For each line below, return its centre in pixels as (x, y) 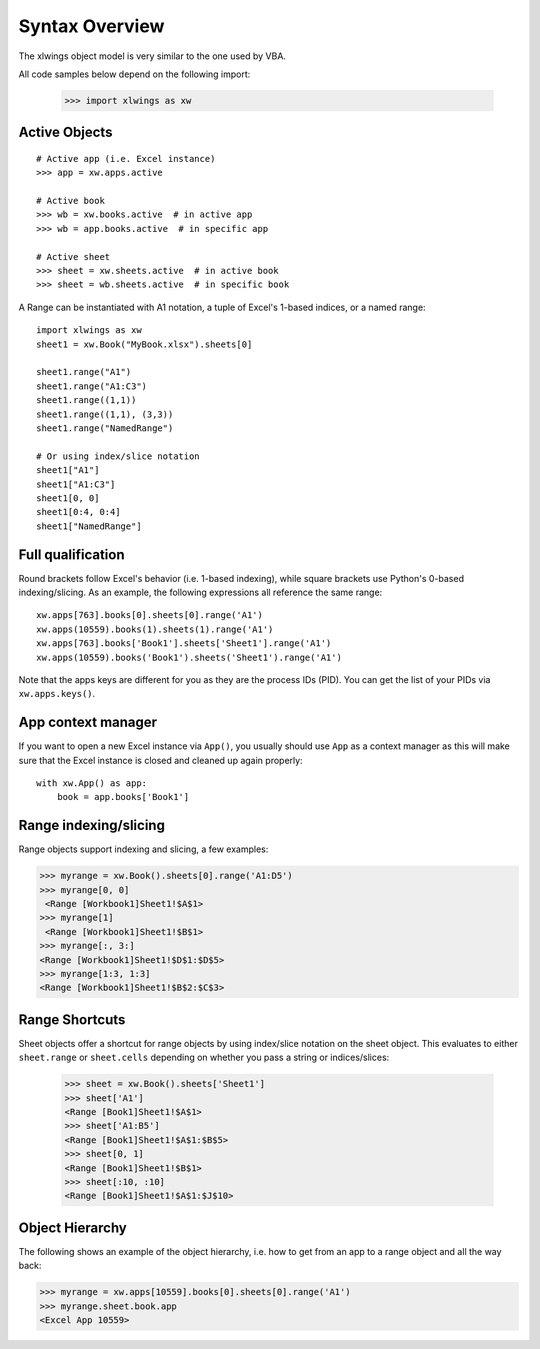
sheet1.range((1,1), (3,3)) (105, 414)
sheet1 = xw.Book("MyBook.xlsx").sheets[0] (144, 344)
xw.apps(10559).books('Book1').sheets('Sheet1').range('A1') (189, 657)
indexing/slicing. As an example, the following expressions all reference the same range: (200, 592)
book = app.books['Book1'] (123, 797)
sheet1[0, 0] (68, 498)
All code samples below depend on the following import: (134, 74)
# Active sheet (73, 256)
